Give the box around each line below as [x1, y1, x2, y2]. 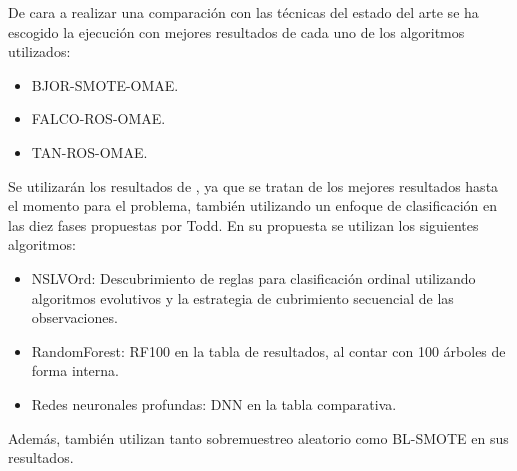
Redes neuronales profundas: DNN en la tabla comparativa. [31, 393, 397, 414]
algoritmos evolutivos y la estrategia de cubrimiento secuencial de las [31, 287, 454, 308]
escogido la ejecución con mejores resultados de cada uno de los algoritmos [8, 21, 465, 42]
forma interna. [31, 360, 120, 381]
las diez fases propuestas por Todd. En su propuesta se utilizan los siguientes [8, 214, 479, 235]
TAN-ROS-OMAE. [31, 141, 148, 162]
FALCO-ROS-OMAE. [31, 108, 166, 129]
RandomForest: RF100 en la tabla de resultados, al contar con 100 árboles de [31, 340, 506, 361]
